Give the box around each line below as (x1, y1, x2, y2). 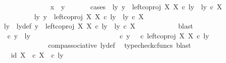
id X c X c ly (10, 49, 64, 60)
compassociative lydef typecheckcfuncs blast (48, 40, 191, 50)
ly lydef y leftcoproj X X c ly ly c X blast (3, 21, 193, 31)
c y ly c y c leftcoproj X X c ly (7, 30, 209, 40)
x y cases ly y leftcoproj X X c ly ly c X (50, 1, 223, 11)
